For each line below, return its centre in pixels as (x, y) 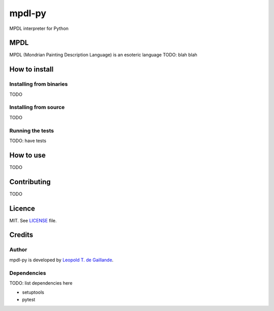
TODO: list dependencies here (41, 283)
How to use (27, 155)
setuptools (33, 292)
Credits (21, 235)
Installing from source (37, 108)
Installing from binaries (39, 84)
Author (18, 250)
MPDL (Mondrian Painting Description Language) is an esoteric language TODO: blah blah (103, 55)
